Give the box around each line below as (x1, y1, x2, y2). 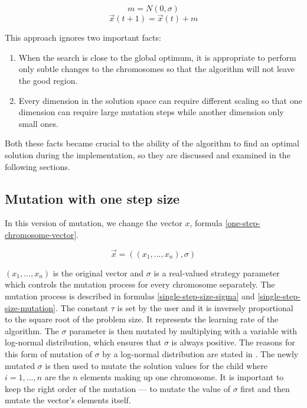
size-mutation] (5, 301, 56, 314)
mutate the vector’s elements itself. (5, 394, 131, 406)
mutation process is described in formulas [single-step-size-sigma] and (5, 289, 255, 302)
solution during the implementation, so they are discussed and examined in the (5, 148, 290, 161)
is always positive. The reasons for (171, 336, 295, 348)
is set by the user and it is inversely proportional (117, 301, 293, 314)
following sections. (5, 160, 70, 172)
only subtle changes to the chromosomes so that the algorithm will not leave (18, 63, 295, 75)
